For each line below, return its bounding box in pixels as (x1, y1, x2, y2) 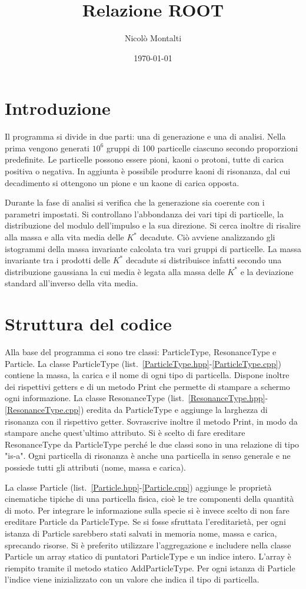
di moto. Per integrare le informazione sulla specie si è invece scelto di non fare (5, 504, 290, 516)
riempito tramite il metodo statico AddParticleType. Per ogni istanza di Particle (5, 561, 295, 574)
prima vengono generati (5, 141, 89, 154)
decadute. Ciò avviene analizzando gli (139, 231, 275, 243)
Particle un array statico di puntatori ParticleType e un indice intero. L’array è (5, 550, 291, 562)
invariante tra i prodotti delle (5, 254, 111, 266)
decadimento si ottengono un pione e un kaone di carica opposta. (5, 176, 240, 188)
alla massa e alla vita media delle (5, 231, 124, 243)
